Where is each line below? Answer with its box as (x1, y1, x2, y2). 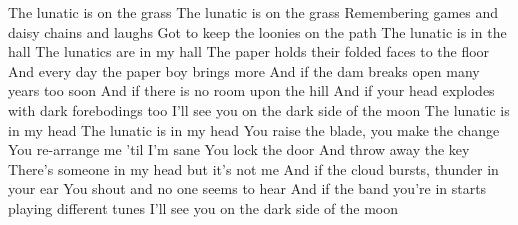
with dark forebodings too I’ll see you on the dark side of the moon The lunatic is (8, 99, 510, 120)
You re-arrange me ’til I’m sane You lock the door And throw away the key (8, 139, 470, 160)
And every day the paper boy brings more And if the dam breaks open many (8, 60, 480, 81)
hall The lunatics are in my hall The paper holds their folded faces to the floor (8, 41, 490, 62)
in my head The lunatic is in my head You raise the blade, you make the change (8, 119, 500, 140)
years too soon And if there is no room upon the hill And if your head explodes (8, 80, 495, 101)
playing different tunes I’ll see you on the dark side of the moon (8, 197, 398, 218)
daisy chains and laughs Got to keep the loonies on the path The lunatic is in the (8, 21, 507, 42)
